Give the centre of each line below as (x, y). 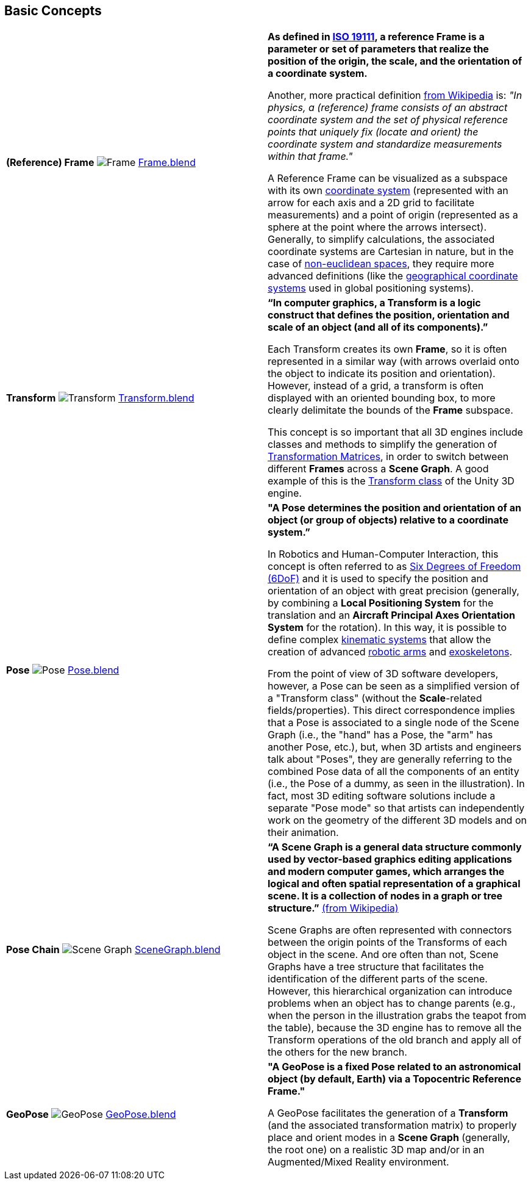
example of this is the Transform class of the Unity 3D (391, 481)
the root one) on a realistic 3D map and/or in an (376, 1150)
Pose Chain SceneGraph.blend (113, 950)
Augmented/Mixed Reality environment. (358, 1162)
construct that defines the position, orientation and (389, 315)
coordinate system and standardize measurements (385, 144)
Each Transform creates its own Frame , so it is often (387, 349)
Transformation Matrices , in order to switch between (388, 457)
